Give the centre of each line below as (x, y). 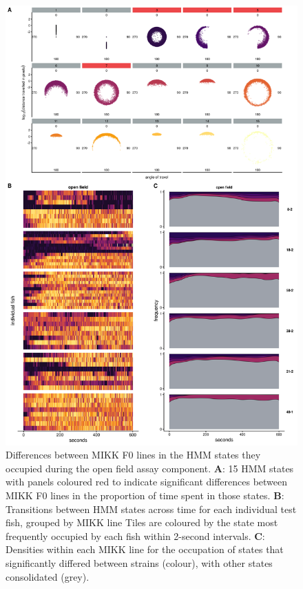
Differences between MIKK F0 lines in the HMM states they (133, 455)
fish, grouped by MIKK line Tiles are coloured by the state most (142, 522)
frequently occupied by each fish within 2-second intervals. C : (135, 535)
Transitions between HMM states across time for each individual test (151, 509)
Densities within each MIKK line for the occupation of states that (145, 549)
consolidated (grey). (48, 576)
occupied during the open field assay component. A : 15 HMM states (150, 468)
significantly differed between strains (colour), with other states (139, 562)
